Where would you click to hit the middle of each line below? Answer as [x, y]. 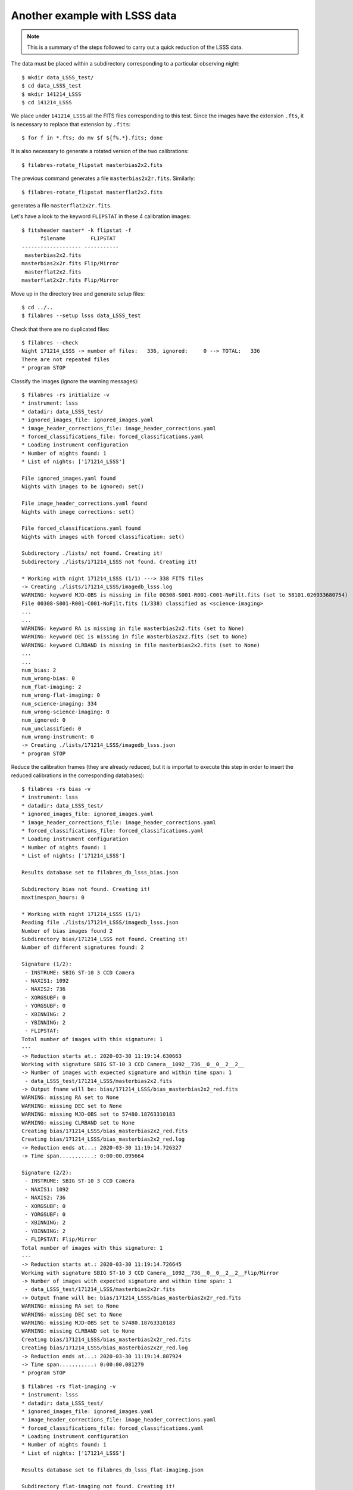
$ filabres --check [50, 343]
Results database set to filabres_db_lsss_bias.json [100, 872]
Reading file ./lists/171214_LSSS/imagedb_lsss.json [100, 923]
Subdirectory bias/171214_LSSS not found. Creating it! [105, 939]
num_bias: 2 [39, 670]
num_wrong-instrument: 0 [58, 737]
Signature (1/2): [47, 964]
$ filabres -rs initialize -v [66, 395]
